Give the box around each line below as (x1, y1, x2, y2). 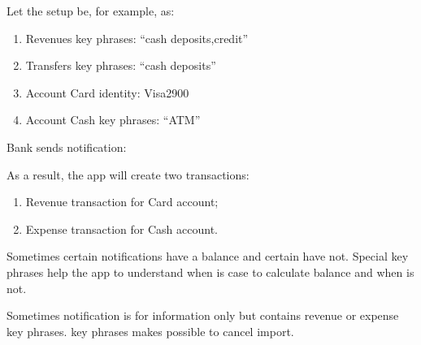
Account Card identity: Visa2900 (25, 84, 189, 101)
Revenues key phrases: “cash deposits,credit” (25, 29, 249, 46)
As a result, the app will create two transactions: (7, 166, 250, 183)
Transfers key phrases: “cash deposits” (25, 57, 216, 74)
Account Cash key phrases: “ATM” (25, 111, 201, 128)
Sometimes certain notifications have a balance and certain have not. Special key (7, 248, 409, 265)
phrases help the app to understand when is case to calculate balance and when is (7, 263, 414, 280)
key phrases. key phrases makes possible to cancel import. (7, 322, 294, 339)
